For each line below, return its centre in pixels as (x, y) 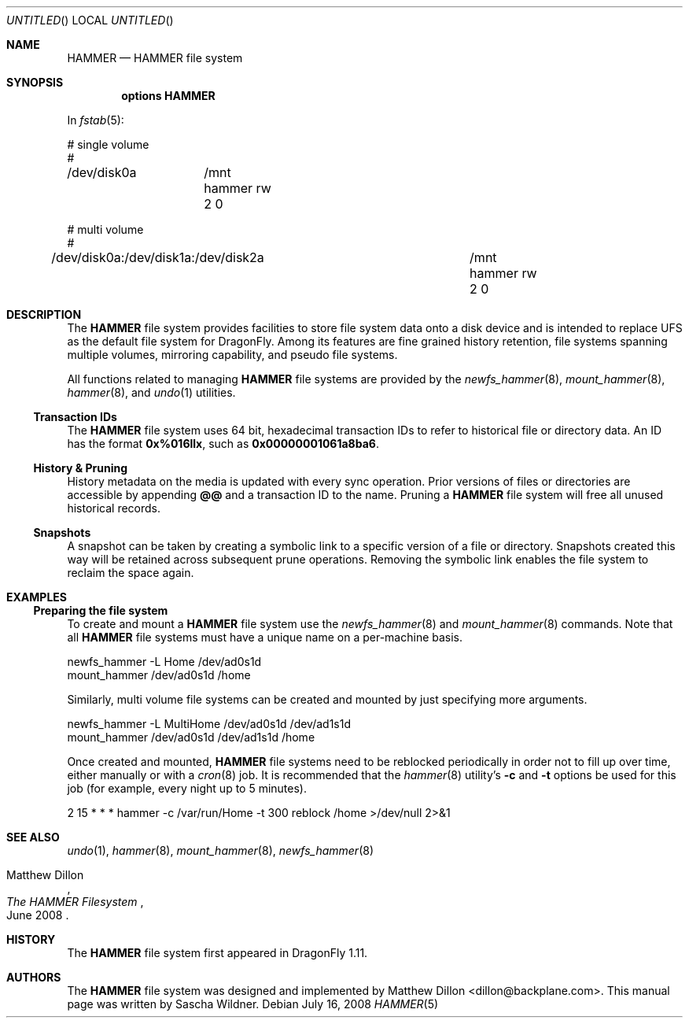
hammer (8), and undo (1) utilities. (151, 392)
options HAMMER (168, 96)
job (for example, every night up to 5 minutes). (187, 788)
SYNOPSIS (35, 82)
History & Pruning (81, 468)
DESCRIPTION (44, 314)
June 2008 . (38, 915)
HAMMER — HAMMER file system (155, 58)
